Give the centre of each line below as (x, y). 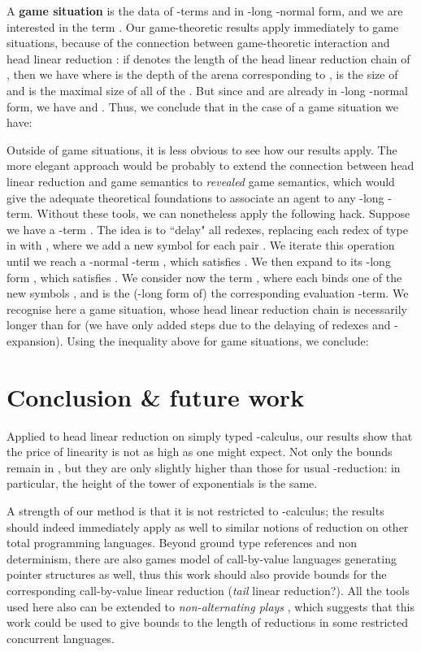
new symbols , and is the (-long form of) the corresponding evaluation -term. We (208, 293)
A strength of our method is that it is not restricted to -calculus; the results (195, 510)
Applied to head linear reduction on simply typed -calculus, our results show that (210, 435)
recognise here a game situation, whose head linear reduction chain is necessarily (207, 309)
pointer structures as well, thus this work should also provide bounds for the (197, 574)
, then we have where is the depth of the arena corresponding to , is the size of (202, 74)
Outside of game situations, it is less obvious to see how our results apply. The (202, 149)
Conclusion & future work (156, 396)
